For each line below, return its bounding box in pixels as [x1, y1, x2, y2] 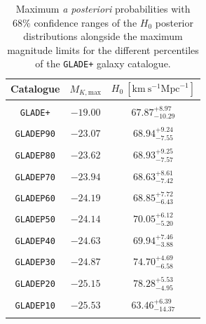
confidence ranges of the [34, 15, 137, 29]
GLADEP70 [15, 172, 55, 182]
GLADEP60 [15, 193, 55, 203]
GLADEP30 [15, 257, 55, 268]
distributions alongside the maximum [23, 29, 183, 43]
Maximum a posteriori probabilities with [15, 1, 191, 15]
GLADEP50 [15, 215, 55, 225]
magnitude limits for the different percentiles [7, 42, 199, 57]
